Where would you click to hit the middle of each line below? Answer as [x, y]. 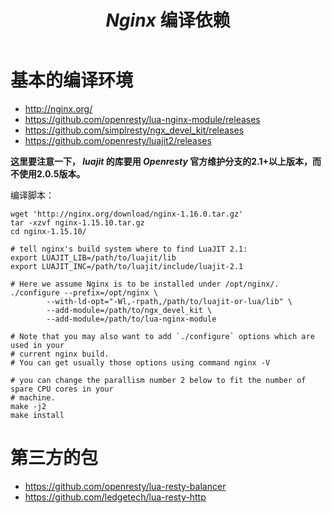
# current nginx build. [60, 354]
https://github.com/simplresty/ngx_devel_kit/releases [134, 130]
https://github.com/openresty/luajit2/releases [118, 140]
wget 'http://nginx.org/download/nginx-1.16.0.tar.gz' [127, 214]
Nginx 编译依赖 [168, 20]
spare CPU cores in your [62, 389]
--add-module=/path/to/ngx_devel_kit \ [129, 310]
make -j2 [28, 406]
